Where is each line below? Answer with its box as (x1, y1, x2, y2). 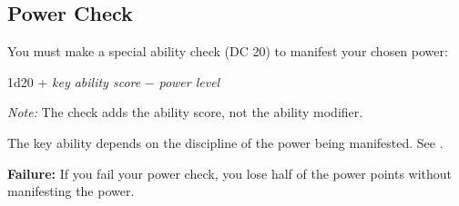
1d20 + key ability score (7, 72, 141, 91)
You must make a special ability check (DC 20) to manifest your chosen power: (7, 42, 448, 61)
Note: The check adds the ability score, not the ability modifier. (7, 103, 363, 122)
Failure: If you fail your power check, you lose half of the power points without (7, 163, 453, 182)
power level (158, 72, 220, 91)
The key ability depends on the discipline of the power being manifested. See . (7, 132, 444, 152)
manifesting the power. (7, 181, 135, 201)
